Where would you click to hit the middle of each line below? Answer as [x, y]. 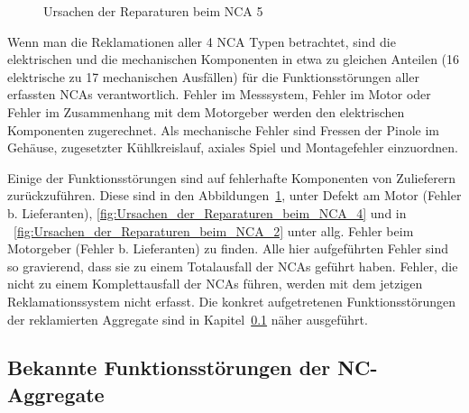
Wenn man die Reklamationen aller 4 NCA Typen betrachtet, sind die [202, 41]
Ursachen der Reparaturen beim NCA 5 [153, 11]
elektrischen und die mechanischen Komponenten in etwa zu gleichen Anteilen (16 [234, 59]
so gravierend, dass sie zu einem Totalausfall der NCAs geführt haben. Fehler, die [233, 266]
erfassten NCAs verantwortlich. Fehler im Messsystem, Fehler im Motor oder [219, 94]
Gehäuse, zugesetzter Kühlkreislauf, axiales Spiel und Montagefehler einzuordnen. [233, 147]
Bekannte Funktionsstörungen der [169, 367]
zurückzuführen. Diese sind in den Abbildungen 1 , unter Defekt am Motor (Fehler [234, 195]
